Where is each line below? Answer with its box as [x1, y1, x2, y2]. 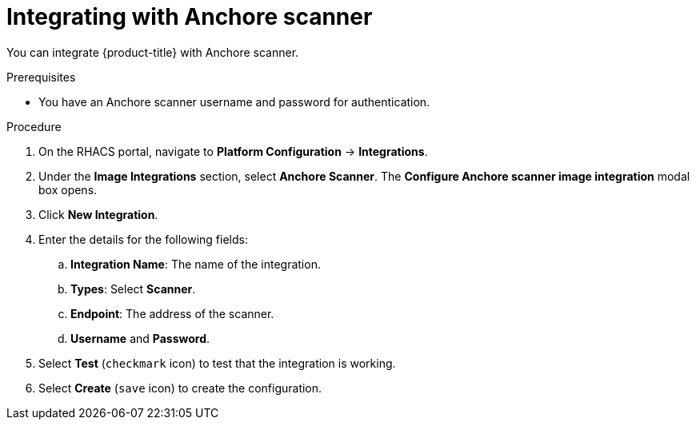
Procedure [6, 119, 62, 133]
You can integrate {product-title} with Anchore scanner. [6, 45, 299, 59]
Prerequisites [6, 70, 76, 84]
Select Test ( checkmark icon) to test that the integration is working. [38, 356, 396, 370]
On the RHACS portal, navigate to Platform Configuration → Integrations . [38, 144, 428, 158]
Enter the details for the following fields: [38, 232, 248, 246]
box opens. [38, 182, 98, 197]
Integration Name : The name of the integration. [70, 257, 321, 271]
